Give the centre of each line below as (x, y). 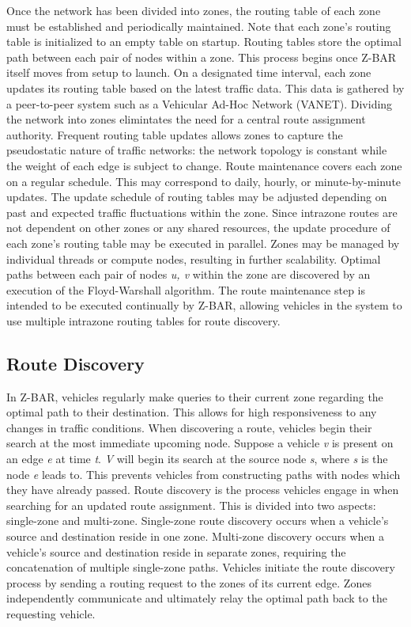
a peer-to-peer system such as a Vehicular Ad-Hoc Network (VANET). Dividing (200, 103)
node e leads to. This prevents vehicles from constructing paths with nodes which (204, 474)
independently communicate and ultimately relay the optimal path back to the (197, 598)
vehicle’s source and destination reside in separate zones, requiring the (176, 551)
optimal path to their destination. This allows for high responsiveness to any (192, 412)
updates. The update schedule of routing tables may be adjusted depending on (197, 197)
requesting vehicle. (51, 613)
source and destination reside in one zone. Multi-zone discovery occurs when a (196, 536)
